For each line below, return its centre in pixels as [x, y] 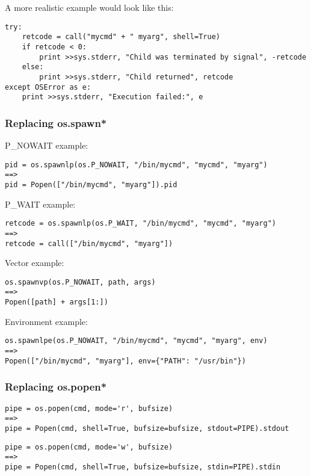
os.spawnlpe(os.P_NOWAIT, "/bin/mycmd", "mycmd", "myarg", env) [136, 341]
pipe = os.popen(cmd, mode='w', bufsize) [89, 447]
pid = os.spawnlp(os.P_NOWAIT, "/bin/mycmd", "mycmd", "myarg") [136, 165]
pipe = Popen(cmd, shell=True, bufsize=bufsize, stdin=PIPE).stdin [143, 467]
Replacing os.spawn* [56, 122]
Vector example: [35, 263]
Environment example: [46, 321]
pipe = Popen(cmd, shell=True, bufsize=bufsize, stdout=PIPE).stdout [147, 428]
